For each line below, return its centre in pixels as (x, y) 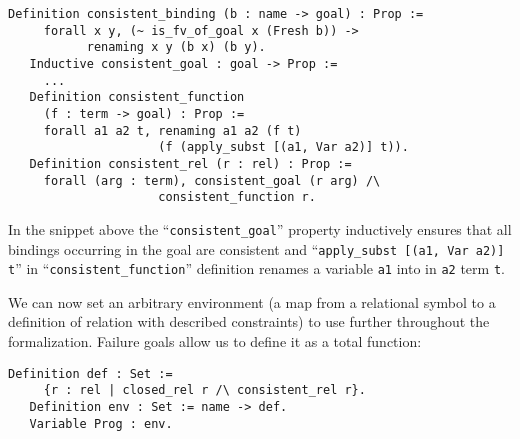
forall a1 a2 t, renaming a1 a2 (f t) (172, 130)
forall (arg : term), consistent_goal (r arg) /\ (212, 180)
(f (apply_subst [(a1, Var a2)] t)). (283, 147)
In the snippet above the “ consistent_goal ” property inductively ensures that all (260, 228)
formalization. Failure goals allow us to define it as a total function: (215, 341)
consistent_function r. (237, 197)
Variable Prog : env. (101, 423)
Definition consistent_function (137, 97)
